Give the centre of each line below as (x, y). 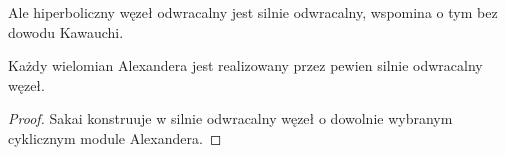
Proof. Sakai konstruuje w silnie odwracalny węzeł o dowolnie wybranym (230, 118)
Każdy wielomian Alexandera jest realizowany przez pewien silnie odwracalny (245, 65)
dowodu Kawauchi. (66, 31)
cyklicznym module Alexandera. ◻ (115, 137)
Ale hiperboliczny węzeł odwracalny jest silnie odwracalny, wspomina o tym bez (253, 12)
